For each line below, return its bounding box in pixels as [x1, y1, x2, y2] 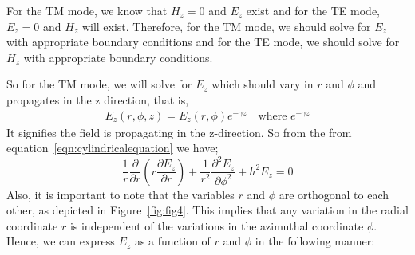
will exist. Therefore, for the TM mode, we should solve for [81, 18, 371, 34]
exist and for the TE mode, [246, 2, 380, 18]
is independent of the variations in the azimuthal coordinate [69, 217, 364, 233]
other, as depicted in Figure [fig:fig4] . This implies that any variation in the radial [6, 202, 409, 218]
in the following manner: [255, 233, 375, 249]
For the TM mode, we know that [6, 2, 168, 18]
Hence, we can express [6, 233, 115, 249]
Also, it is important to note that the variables [6, 186, 235, 202]
